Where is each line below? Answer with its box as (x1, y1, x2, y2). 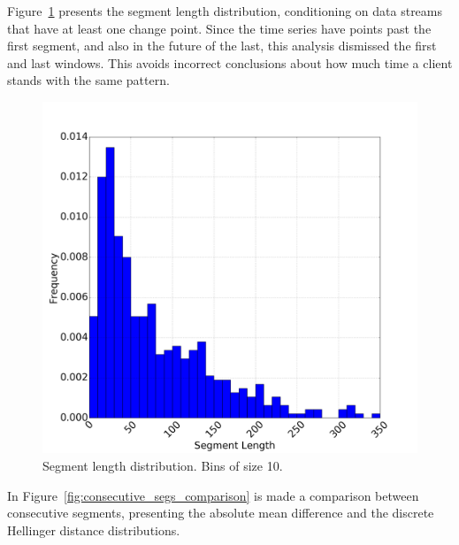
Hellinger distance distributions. (7, 520, 180, 539)
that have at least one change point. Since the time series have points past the (7, 19, 432, 37)
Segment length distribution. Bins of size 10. (42, 457, 283, 475)
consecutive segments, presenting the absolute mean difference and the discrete (7, 503, 434, 522)
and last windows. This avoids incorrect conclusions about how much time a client (7, 53, 453, 72)
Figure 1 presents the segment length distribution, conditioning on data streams (7, 2, 443, 19)
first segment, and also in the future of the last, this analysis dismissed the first (7, 36, 437, 55)
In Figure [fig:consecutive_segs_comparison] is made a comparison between (7, 486, 419, 504)
